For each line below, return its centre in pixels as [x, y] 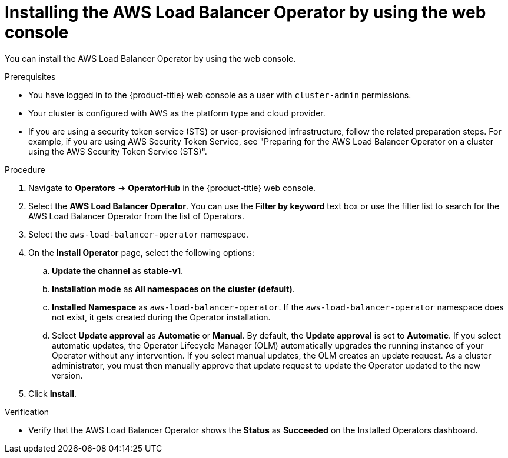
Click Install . [53, 393]
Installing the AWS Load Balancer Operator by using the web [245, 12]
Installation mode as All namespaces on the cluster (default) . [173, 289]
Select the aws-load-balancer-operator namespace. [138, 234]
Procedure [25, 169]
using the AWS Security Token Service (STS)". [118, 151]
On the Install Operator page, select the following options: [142, 252]
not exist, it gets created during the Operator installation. [161, 317]
